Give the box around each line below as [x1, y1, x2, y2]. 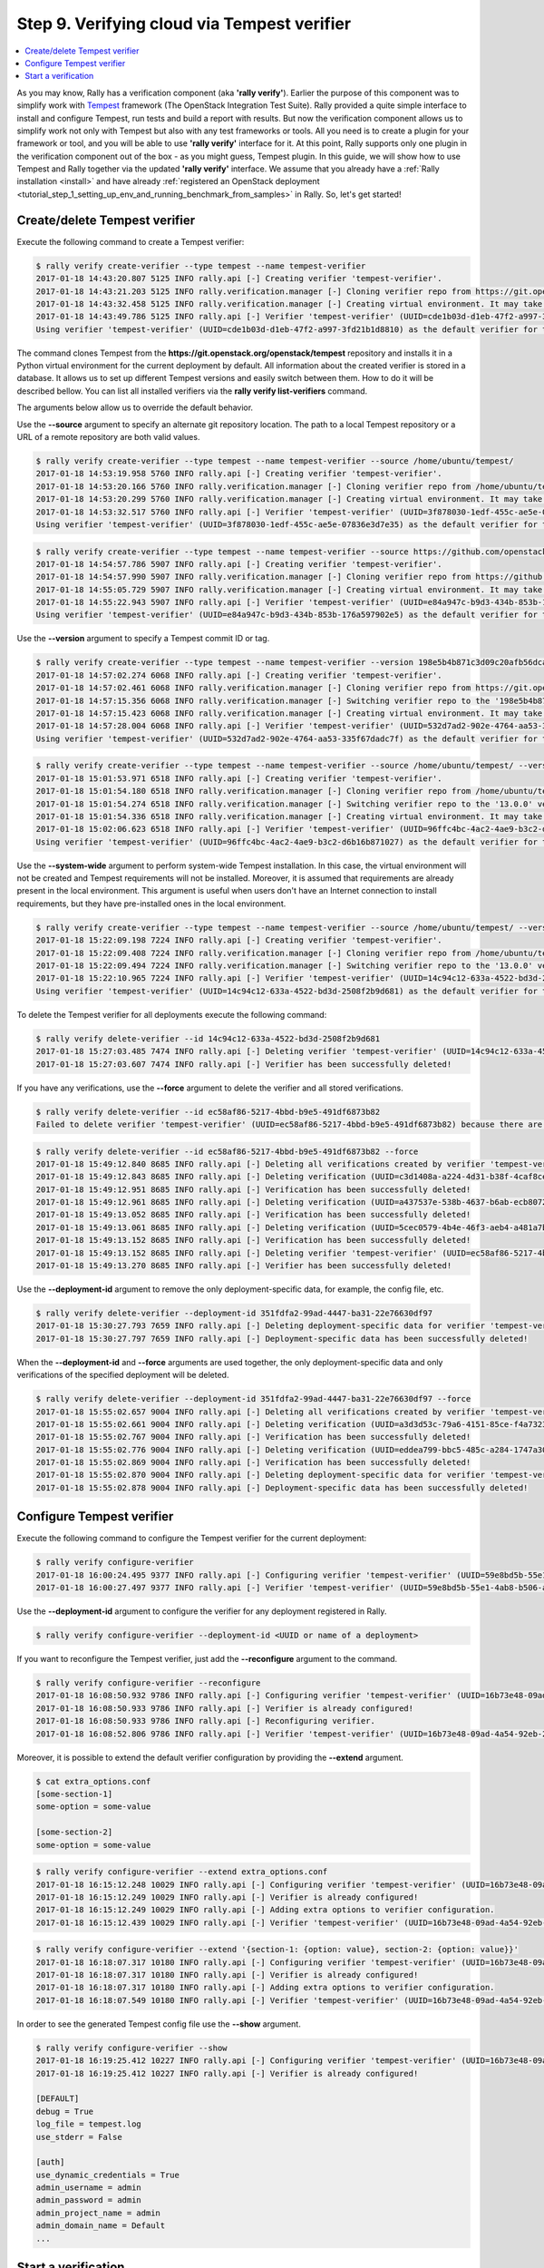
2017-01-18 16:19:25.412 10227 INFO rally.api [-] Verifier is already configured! [35, 2068, 419, 2078]
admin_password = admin [35, 2195, 142, 2205]
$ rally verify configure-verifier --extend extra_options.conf [35, 1867, 328, 1877]
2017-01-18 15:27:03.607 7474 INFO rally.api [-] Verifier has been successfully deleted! [35, 1059, 452, 1070]
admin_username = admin [35, 2183, 142, 2193]
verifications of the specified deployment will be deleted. [16, 1370, 229, 1381]
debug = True [35, 2106, 94, 2116]
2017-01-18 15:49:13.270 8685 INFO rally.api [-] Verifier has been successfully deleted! [35, 1261, 452, 1271]
